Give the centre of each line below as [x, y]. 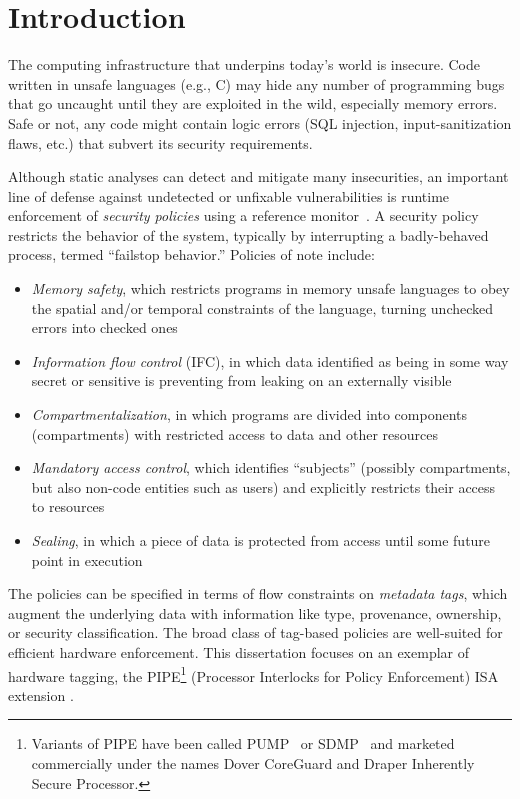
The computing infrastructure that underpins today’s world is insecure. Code [244, 64]
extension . [41, 694]
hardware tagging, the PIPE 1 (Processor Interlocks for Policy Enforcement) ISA [253, 674]
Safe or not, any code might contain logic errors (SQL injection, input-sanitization [260, 122]
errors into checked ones [104, 327]
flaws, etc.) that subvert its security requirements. [160, 142]
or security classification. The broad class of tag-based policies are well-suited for [255, 632]
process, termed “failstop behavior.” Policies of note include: [191, 254]
